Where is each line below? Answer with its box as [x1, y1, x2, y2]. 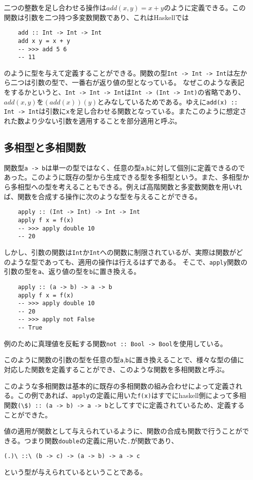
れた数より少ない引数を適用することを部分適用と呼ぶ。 [4, 116, 181, 126]
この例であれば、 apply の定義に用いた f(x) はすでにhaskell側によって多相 [17, 390, 246, 400]
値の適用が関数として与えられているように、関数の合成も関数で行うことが [4, 426, 242, 436]
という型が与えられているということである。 [4, 467, 147, 477]
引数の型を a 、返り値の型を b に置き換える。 [4, 266, 140, 276]
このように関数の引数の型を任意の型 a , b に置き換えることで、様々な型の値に [4, 355, 244, 365]
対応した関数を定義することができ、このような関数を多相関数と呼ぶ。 [4, 364, 229, 375]
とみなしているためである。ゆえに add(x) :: [97, 96, 238, 106]
